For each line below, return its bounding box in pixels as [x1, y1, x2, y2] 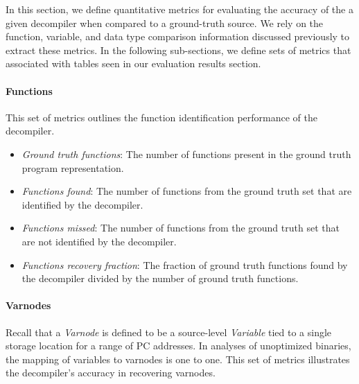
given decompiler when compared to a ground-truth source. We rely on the [6, 15, 324, 30]
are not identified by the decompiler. [21, 234, 177, 248]
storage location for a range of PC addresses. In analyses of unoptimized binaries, [6, 338, 351, 353]
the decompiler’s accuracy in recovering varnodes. [6, 365, 216, 380]
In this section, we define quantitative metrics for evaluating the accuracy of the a [6, 2, 353, 16]
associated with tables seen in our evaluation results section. [6, 56, 261, 71]
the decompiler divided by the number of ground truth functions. [21, 271, 299, 286]
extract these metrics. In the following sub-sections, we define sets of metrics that [6, 42, 351, 57]
